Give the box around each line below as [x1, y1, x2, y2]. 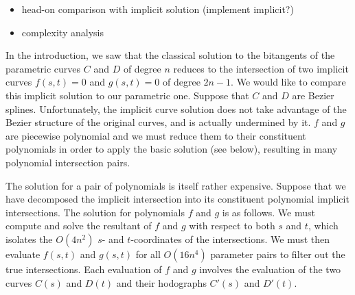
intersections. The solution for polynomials [5, 205, 185, 219]
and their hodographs [116, 275, 207, 290]
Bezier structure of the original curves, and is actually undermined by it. [5, 115, 311, 129]
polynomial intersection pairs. [5, 155, 130, 169]
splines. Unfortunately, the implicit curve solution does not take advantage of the [5, 101, 347, 116]
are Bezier [292, 88, 334, 102]
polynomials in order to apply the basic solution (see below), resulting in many [5, 142, 338, 156]
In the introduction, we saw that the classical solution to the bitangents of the [5, 48, 335, 62]
